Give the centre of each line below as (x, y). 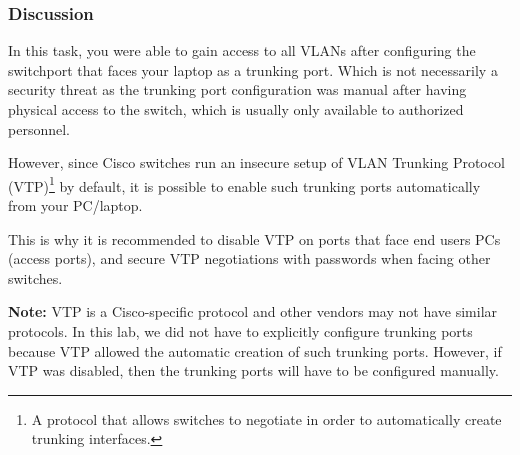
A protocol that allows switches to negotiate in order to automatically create (266, 418)
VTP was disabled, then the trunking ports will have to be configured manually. (253, 370)
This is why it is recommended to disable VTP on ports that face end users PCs (254, 238)
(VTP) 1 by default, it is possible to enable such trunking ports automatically (244, 184)
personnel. (39, 128)
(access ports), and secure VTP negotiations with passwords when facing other (249, 258)
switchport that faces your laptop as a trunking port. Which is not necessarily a (253, 69)
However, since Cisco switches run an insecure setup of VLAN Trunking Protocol (256, 162)
